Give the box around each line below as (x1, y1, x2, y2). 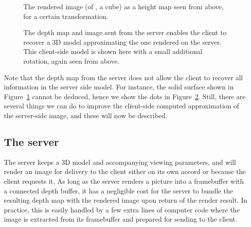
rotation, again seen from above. (23, 55, 120, 66)
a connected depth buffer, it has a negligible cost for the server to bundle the (4, 185, 233, 195)
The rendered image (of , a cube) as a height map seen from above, (23, 1, 224, 11)
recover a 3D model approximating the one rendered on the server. (23, 36, 222, 47)
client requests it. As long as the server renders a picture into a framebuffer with (4, 175, 244, 186)
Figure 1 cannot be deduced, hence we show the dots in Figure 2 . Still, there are (4, 91, 246, 101)
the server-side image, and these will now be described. (4, 110, 167, 120)
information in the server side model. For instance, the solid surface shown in (4, 82, 234, 92)
